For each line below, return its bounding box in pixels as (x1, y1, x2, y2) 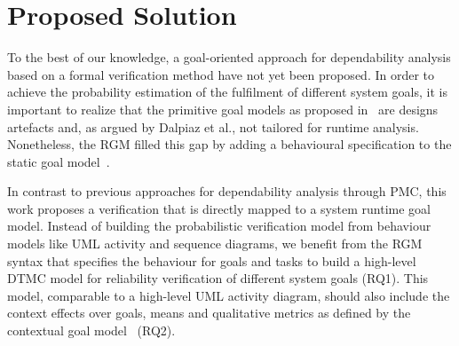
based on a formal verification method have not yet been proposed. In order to (7, 65, 435, 83)
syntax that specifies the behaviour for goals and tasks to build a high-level (7, 251, 416, 270)
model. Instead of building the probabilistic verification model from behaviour (7, 216, 431, 235)
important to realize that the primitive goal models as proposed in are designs (7, 99, 439, 118)
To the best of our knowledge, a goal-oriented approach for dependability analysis (7, 48, 451, 67)
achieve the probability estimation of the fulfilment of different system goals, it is (7, 83, 447, 101)
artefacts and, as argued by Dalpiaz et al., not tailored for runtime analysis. (7, 117, 419, 136)
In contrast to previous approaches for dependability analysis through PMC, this (7, 182, 447, 201)
